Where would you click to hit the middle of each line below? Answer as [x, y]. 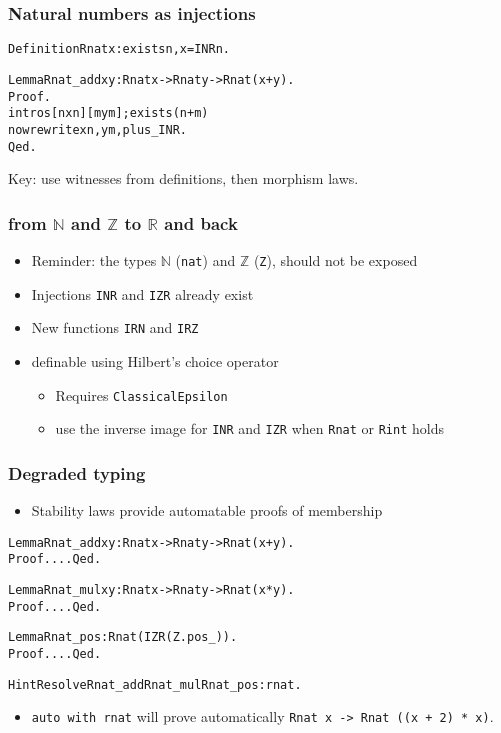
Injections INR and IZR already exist [142, 293]
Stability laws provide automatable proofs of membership [207, 510]
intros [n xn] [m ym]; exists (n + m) [108, 113]
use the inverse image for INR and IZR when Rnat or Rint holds [249, 428]
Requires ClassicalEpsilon [141, 394]
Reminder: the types [94, 259]
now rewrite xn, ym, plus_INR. [98, 129]
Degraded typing [77, 472]
